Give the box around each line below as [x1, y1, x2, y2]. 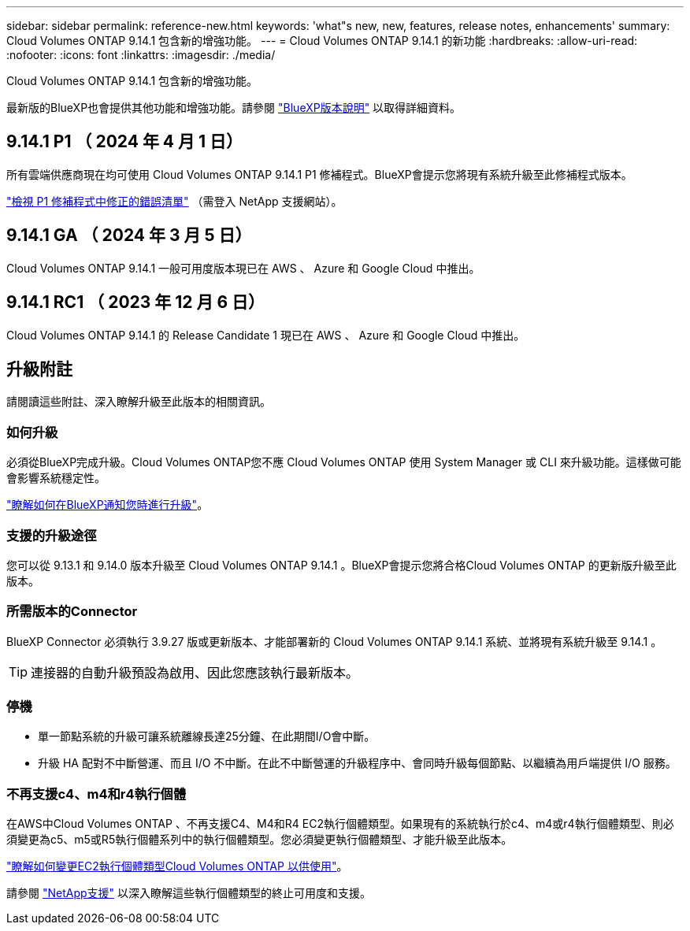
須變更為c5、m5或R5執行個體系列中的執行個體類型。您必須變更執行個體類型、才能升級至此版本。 [6, 833, 513, 847]
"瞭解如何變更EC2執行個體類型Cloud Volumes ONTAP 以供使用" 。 [6, 859, 348, 874]
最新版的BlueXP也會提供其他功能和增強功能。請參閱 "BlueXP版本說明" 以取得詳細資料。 [6, 101, 462, 114]
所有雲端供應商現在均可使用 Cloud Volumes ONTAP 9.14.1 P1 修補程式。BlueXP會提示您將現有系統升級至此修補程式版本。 [6, 167, 632, 181]
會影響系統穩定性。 [6, 471, 106, 485]
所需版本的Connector [6, 603, 138, 620]
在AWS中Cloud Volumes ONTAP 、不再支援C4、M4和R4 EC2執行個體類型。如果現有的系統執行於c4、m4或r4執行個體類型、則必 [6, 817, 674, 831]
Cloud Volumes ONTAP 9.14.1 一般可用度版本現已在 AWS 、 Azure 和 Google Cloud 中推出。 [6, 261, 480, 275]
